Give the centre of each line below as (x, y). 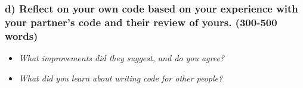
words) (21, 35)
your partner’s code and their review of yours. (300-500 (141, 22)
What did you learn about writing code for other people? (121, 78)
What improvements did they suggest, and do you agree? (122, 58)
